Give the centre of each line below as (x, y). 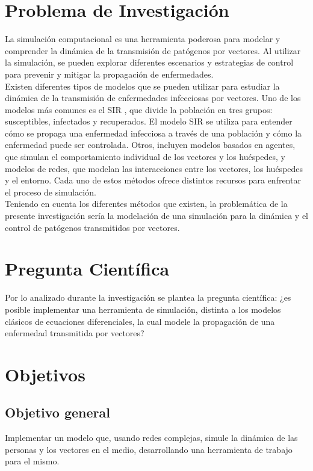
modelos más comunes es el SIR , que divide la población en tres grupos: (139, 109)
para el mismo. (32, 461)
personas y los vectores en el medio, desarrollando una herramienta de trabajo (149, 449)
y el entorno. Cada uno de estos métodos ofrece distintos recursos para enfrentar (153, 180)
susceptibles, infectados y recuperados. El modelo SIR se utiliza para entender (149, 121)
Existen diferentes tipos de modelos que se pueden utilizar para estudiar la (142, 86)
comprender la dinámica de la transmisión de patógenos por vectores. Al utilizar (153, 50)
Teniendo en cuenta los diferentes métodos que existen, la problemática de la (146, 204)
